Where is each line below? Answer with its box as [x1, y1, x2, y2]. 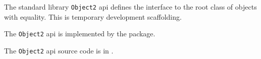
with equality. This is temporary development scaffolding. [4, 11, 182, 22]
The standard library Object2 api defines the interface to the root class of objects [4, 2, 257, 12]
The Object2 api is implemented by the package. [4, 28, 155, 39]
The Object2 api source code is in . [4, 45, 114, 55]
